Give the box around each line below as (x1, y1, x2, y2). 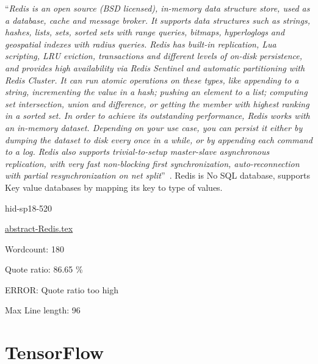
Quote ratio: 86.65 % (5, 263, 83, 276)
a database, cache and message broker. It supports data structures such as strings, (5, 13, 310, 26)
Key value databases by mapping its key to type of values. (5, 180, 223, 193)
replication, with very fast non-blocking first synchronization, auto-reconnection (5, 157, 300, 170)
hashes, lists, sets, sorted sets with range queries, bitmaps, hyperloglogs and (5, 26, 285, 38)
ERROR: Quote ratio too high (5, 283, 118, 296)
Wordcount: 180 (5, 242, 64, 255)
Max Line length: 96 (5, 304, 81, 316)
